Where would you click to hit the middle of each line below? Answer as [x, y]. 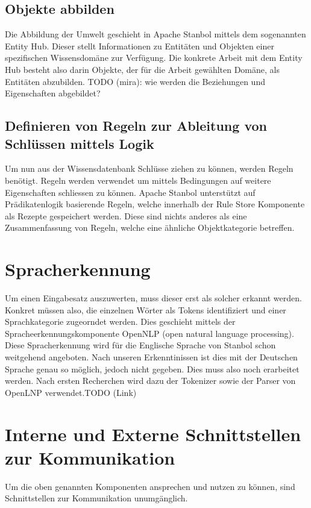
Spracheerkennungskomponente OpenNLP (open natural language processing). [149, 333]
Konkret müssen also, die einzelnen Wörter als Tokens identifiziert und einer [146, 309]
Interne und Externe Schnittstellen [153, 434]
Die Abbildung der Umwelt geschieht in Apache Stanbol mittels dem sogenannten [155, 34]
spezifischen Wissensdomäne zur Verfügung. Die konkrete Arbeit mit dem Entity [154, 58]
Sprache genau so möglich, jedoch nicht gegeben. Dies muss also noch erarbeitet [152, 368]
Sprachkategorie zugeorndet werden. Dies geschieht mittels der [120, 321]
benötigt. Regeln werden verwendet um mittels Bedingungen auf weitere [138, 180]
